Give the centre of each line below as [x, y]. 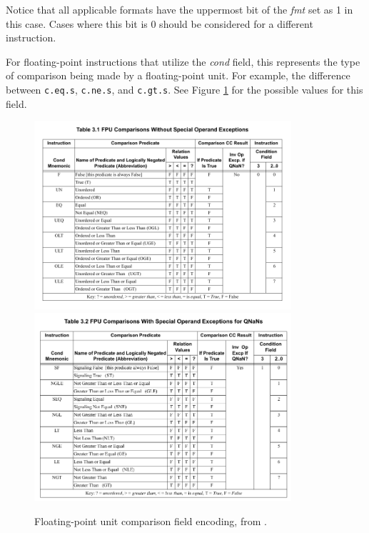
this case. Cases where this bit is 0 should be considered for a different [160, 23]
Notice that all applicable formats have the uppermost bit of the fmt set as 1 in [180, 9]
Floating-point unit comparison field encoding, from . [151, 520]
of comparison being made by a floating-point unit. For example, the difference [178, 75]
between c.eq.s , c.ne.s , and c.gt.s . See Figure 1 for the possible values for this [184, 89]
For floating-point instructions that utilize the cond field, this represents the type [183, 61]
